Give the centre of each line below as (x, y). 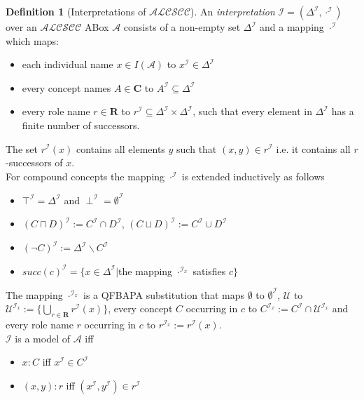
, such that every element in (252, 111)
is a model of (42, 338)
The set (22, 148)
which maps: (32, 40)
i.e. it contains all (313, 148)
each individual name (68, 64)
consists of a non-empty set (182, 27)
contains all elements (120, 148)
